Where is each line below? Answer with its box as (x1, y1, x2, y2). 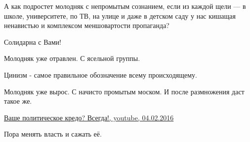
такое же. (4, 96, 32, 106)
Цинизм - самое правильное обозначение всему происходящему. (4, 69, 197, 80)
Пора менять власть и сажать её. (4, 129, 102, 139)
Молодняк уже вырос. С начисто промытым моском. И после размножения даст (4, 86, 245, 96)
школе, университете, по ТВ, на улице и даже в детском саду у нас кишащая (4, 10, 236, 21)
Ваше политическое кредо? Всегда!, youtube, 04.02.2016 (4, 112, 174, 122)
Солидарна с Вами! (4, 36, 62, 47)
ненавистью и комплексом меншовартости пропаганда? (4, 20, 169, 30)
